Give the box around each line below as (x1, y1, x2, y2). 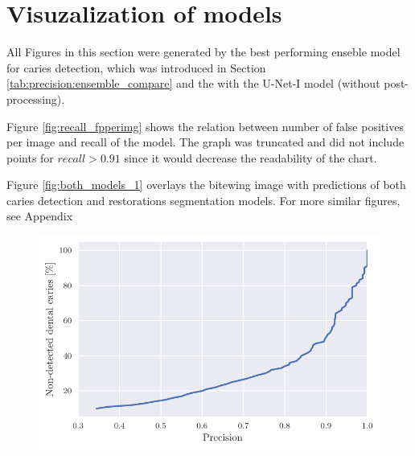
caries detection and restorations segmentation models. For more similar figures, (6, 191, 401, 208)
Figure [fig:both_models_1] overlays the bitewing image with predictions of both (6, 176, 406, 193)
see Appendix (6, 207, 73, 224)
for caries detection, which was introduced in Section (6, 59, 266, 76)
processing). (6, 90, 65, 107)
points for (6, 149, 54, 166)
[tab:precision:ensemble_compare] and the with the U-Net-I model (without (6, 75, 380, 92)
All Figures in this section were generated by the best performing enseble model (6, 43, 401, 60)
